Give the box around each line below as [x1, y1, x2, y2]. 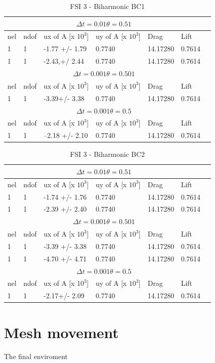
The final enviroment [4, 351, 68, 361]
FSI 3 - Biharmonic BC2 [70, 149, 145, 159]
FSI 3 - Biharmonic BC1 [70, 1, 145, 11]
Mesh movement [4, 322, 119, 342]
